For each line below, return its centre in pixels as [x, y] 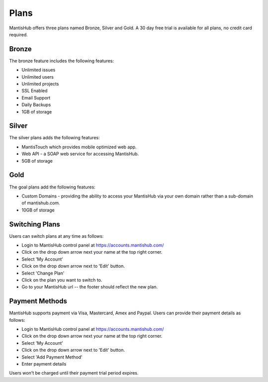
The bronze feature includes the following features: [62, 61]
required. [19, 34]
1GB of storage [37, 111]
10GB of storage [38, 210]
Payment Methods [38, 301]
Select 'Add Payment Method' [52, 357]
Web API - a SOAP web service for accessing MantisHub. [80, 154]
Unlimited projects [40, 84]
